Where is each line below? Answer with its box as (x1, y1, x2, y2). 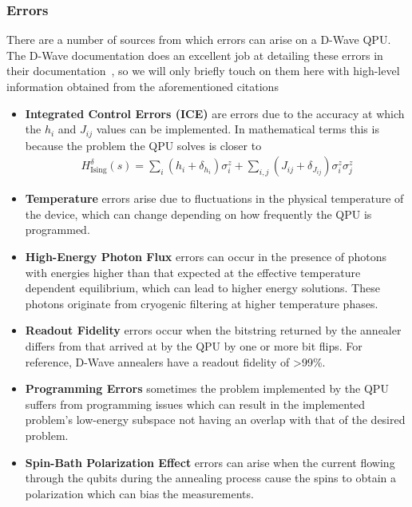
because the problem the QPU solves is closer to (25, 137, 262, 153)
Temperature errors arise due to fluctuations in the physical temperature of (25, 190, 404, 207)
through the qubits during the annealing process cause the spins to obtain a (25, 469, 396, 486)
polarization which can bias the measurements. (25, 485, 254, 501)
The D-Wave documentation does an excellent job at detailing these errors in (6, 46, 383, 63)
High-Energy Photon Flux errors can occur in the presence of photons (25, 248, 387, 265)
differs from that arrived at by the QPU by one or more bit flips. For (25, 338, 362, 355)
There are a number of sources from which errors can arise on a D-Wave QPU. (6, 31, 391, 48)
